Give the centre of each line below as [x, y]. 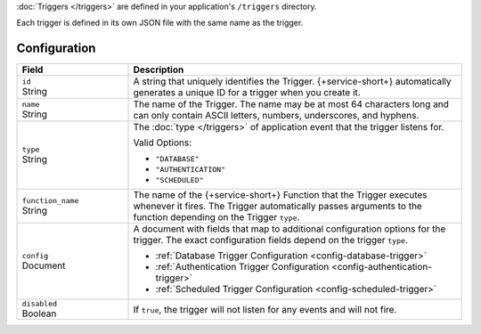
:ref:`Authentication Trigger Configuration [242, 267]
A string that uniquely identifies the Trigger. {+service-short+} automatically [292, 82]
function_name [50, 200]
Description [159, 69]
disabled [40, 304]
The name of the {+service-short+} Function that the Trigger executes [280, 195]
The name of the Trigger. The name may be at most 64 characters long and [291, 104]
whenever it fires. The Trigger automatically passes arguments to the [277, 207]
